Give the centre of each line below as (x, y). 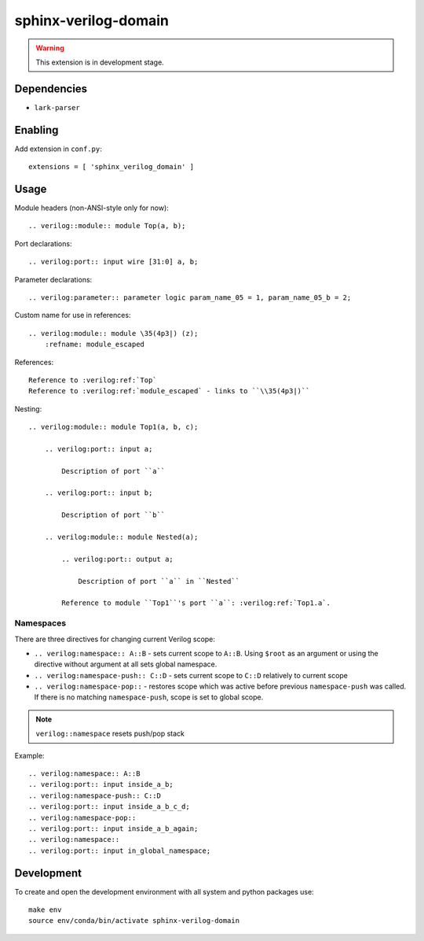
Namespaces (40, 623)
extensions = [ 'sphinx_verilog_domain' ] (111, 167)
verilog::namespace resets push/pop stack (110, 734)
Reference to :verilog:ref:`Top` (93, 380)
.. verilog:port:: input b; (99, 493)
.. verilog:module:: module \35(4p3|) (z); (113, 333)
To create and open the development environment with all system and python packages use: (164, 891)
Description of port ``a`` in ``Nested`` (159, 581)
